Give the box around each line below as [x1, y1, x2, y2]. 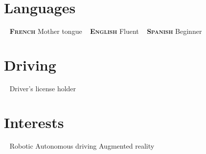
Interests [4, 112, 64, 132]
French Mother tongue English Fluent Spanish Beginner [9, 26, 202, 36]
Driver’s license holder [9, 83, 76, 93]
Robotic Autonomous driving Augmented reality [9, 140, 155, 151]
